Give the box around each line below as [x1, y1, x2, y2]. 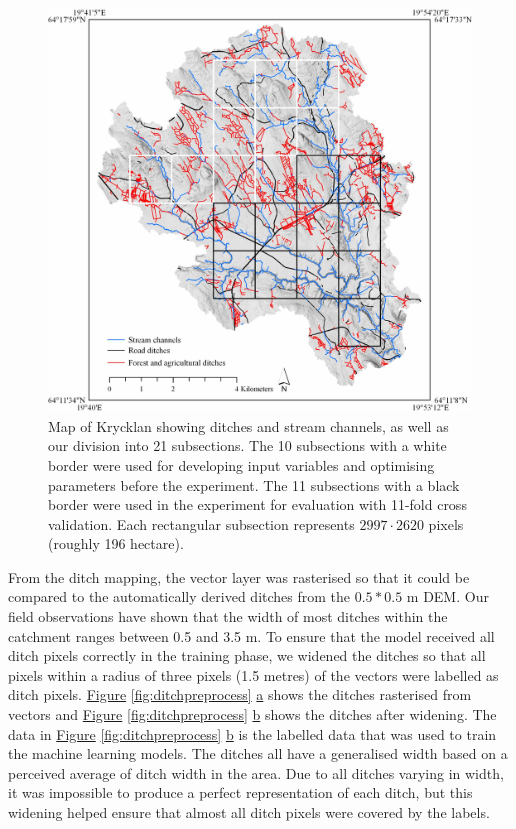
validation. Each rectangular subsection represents [48, 513, 355, 534]
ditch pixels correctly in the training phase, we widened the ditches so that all [8, 645, 486, 666]
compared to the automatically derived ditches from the [8, 586, 351, 607]
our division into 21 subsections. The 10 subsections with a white [48, 435, 447, 456]
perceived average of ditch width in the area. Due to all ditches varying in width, [8, 762, 504, 783]
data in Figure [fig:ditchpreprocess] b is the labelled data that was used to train [8, 723, 497, 744]
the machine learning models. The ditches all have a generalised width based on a [8, 743, 508, 764]
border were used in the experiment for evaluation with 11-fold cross [48, 494, 467, 515]
